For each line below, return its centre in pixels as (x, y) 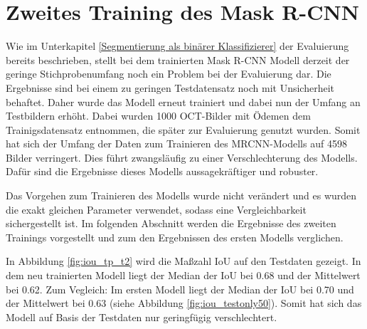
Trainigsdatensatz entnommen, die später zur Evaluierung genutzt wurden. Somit (183, 129)
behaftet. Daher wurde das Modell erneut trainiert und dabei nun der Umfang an (183, 101)
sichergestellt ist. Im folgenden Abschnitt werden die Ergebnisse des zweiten (171, 223)
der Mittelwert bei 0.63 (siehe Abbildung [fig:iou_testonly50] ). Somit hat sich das (184, 303)
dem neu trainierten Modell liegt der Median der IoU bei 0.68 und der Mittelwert (183, 275)
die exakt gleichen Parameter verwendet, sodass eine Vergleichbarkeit (156, 209)
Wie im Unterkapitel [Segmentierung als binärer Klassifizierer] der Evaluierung (177, 46)
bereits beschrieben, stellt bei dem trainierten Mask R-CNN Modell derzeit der (178, 59)
